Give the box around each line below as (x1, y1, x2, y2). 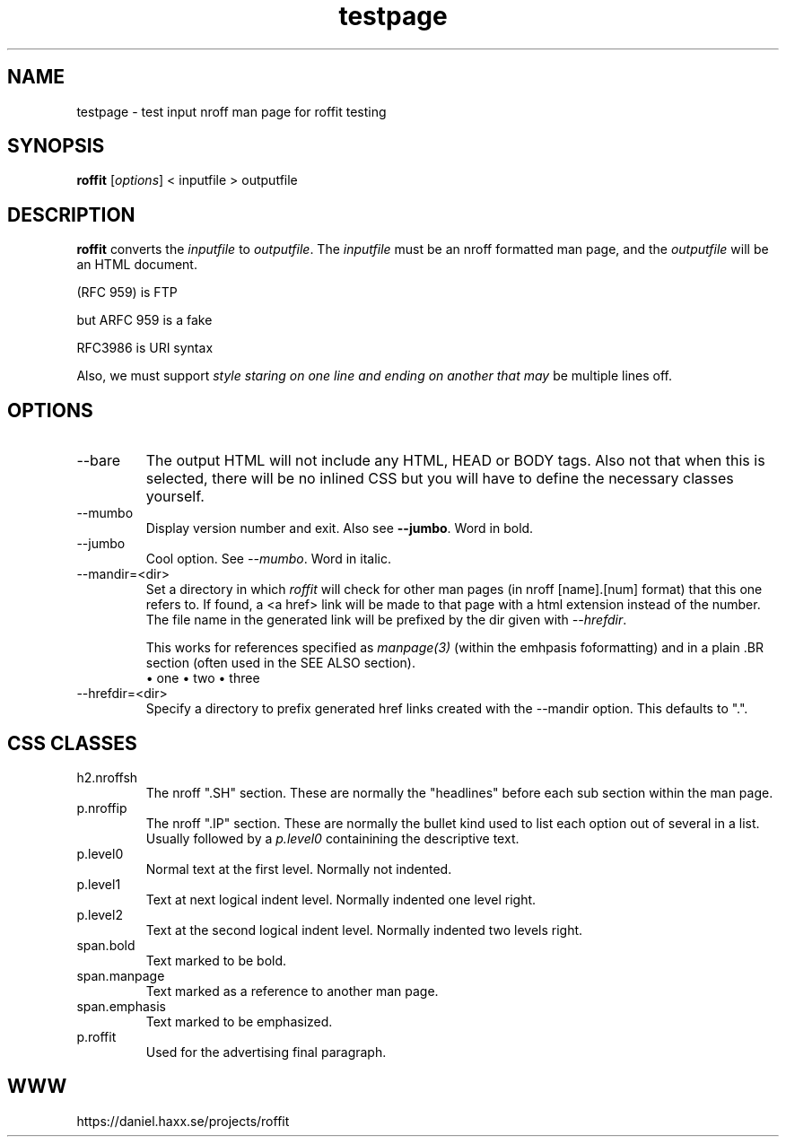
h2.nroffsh (76, 769, 138, 785)
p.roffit (76, 1028, 117, 1044)
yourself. (145, 487, 205, 506)
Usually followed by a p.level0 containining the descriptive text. (145, 830, 520, 846)
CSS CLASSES (7, 731, 137, 755)
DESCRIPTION (7, 203, 135, 226)
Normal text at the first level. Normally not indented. (145, 860, 452, 877)
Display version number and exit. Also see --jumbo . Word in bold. (145, 520, 534, 537)
